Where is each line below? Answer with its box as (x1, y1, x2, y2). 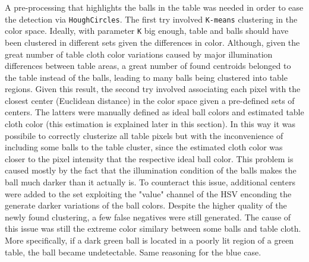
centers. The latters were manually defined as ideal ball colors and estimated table (5, 106, 304, 118)
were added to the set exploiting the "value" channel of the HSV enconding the (5, 187, 292, 200)
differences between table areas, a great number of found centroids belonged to (5, 59, 291, 72)
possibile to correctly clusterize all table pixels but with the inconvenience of (5, 129, 283, 141)
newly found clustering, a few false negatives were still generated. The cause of (5, 210, 291, 223)
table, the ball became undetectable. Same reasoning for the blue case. (5, 245, 261, 258)
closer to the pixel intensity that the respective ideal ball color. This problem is (5, 152, 294, 165)
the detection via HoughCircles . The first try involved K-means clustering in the (5, 12, 298, 25)
